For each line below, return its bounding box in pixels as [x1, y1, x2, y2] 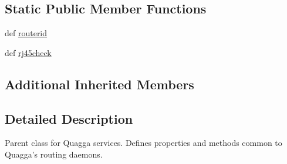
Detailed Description [5, 109, 133, 127]
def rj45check [5, 46, 52, 58]
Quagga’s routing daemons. [5, 148, 103, 160]
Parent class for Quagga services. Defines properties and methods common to [5, 137, 282, 149]
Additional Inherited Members [5, 75, 194, 93]
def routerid [5, 27, 48, 39]
